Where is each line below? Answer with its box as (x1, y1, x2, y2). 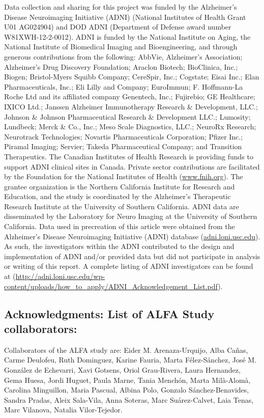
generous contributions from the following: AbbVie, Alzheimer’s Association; (4, 51, 243, 62)
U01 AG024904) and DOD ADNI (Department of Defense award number (4, 21, 231, 32)
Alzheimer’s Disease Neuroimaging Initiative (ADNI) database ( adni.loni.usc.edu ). (4, 231, 260, 241)
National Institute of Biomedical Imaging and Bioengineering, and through (4, 41, 238, 52)
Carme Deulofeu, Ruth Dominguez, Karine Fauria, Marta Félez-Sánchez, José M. (4, 354, 257, 365)
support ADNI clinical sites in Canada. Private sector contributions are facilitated (4, 161, 260, 172)
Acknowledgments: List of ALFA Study (4, 305, 215, 321)
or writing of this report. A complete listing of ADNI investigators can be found (4, 261, 253, 271)
